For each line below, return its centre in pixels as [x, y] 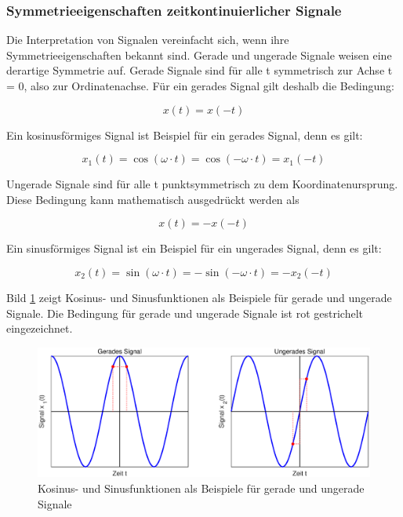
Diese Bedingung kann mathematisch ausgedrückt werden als [153, 199]
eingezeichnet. [40, 328]
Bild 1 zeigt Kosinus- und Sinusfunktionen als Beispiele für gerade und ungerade [199, 297]
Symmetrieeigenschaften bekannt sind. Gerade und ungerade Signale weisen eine [199, 55]
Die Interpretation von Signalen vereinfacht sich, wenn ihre [148, 40]
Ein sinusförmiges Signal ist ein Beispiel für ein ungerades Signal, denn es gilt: [194, 248]
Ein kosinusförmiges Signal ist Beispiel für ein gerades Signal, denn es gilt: [185, 135]
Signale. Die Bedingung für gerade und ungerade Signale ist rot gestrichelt [185, 313]
